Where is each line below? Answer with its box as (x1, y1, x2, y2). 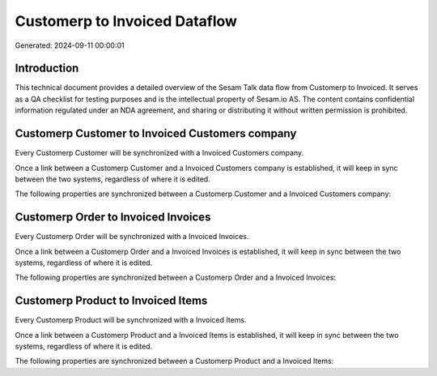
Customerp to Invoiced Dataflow (15, 12, 238, 30)
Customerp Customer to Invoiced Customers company (15, 126, 297, 141)
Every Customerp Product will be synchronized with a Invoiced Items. (15, 315, 247, 325)
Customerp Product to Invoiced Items (15, 294, 208, 308)
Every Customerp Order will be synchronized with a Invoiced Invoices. (15, 232, 249, 241)
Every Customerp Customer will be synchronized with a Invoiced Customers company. (15, 148, 303, 158)
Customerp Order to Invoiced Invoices (15, 211, 211, 224)
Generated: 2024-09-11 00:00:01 (15, 41, 125, 50)
